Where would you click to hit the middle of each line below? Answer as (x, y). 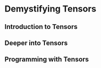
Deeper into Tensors (36, 43)
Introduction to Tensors (41, 27)
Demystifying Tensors (50, 9)
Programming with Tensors (47, 60)
